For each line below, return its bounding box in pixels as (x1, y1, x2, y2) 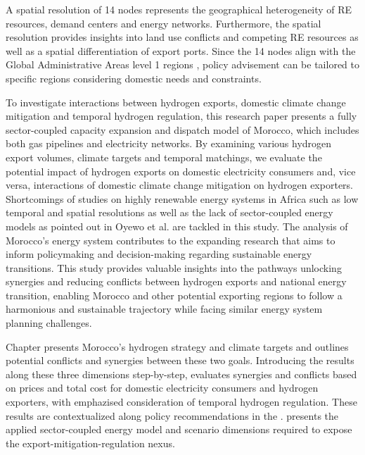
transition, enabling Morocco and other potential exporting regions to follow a (6, 287, 342, 302)
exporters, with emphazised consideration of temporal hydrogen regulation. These (6, 394, 357, 409)
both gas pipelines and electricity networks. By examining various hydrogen (6, 136, 332, 151)
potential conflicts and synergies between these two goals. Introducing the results (6, 353, 354, 368)
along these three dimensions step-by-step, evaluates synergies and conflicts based (6, 366, 357, 381)
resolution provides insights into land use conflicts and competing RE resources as (6, 30, 359, 44)
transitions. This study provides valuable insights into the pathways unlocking (6, 260, 342, 275)
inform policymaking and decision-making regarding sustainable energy (6, 247, 312, 261)
